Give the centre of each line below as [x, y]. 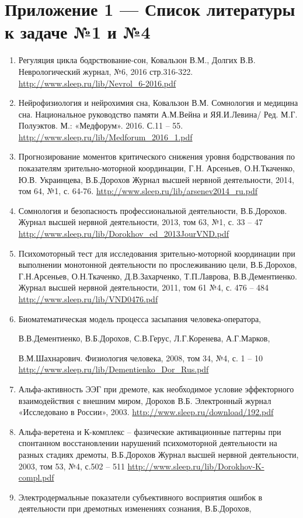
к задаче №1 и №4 [78, 32]
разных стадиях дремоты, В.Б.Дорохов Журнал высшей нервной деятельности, [159, 454]
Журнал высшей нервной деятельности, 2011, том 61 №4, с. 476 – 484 [144, 287]
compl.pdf [36, 477]
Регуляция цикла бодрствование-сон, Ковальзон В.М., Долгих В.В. [137, 60]
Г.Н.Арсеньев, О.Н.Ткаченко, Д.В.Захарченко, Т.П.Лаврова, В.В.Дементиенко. [158, 276]
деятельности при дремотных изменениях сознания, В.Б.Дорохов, [135, 508]
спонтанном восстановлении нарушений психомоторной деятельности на [148, 443]
